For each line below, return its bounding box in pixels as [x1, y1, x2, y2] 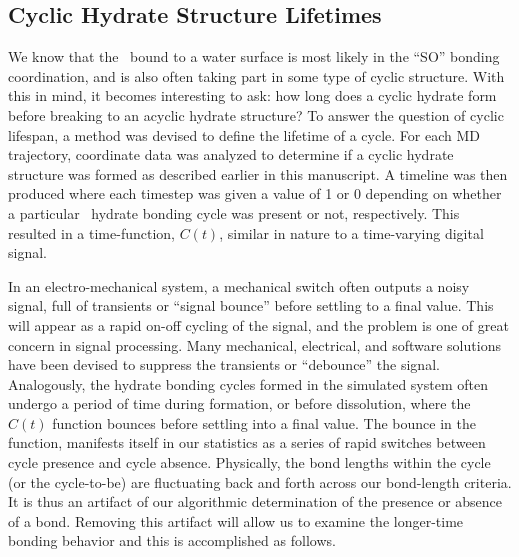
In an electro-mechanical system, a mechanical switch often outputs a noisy [8, 275, 470, 296]
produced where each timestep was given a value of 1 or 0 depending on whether [8, 183, 502, 204]
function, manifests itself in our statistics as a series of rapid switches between [8, 432, 486, 453]
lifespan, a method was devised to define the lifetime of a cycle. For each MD [8, 124, 480, 145]
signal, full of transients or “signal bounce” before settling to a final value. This [8, 295, 494, 316]
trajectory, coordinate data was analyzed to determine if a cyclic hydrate [8, 144, 454, 165]
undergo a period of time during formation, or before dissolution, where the [8, 393, 471, 414]
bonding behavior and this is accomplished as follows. [8, 530, 336, 551]
